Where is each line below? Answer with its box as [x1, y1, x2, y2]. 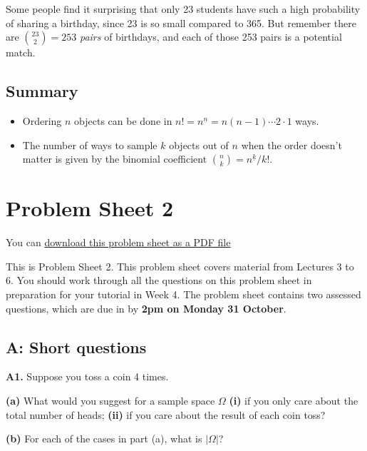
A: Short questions [6, 335, 147, 358]
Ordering [22, 113, 62, 128]
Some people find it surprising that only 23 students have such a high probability [6, 1, 361, 16]
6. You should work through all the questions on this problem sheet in [6, 273, 312, 288]
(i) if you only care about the [229, 393, 358, 408]
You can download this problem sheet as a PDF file [6, 235, 231, 250]
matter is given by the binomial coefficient [22, 151, 207, 166]
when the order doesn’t [241, 137, 342, 152]
